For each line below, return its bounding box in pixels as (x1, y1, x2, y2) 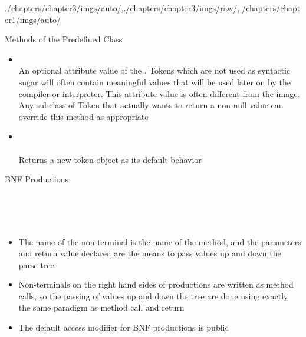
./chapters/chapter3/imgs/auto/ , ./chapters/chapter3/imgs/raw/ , (5, 2, 240, 14)
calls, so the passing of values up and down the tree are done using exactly (18, 289, 288, 302)
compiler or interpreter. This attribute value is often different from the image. (18, 87, 300, 99)
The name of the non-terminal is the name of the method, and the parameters (18, 235, 301, 248)
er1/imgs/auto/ (5, 13, 61, 25)
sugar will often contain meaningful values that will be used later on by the (18, 75, 291, 88)
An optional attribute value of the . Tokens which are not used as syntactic (18, 64, 291, 76)
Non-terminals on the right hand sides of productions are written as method (18, 278, 294, 291)
